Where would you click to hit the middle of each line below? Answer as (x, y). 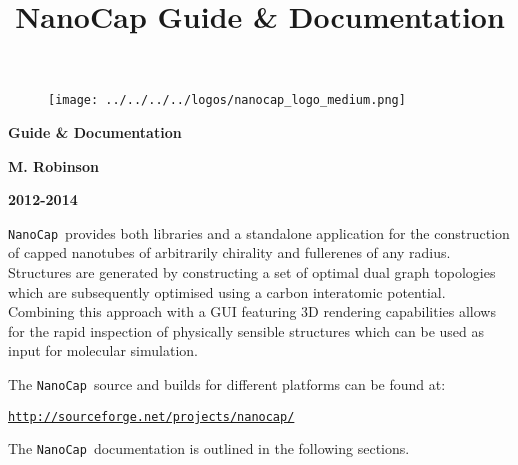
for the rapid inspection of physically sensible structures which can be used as (246, 330)
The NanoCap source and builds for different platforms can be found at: (227, 384)
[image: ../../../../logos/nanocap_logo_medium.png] (227, 100)
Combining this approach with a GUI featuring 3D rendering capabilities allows (252, 311)
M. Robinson (53, 165)
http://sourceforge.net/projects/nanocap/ (151, 416)
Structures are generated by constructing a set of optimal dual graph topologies (252, 272)
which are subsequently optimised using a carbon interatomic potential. (227, 291)
